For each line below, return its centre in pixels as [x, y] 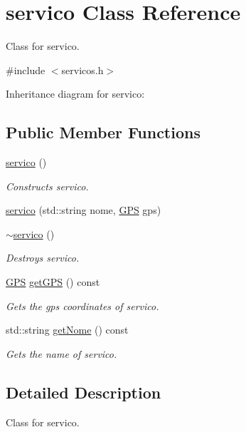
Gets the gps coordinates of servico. [82, 305]
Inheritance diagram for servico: [75, 94]
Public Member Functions [103, 132]
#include [26, 70]
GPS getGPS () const [53, 282]
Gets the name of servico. [61, 353]
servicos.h [82, 70]
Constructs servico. [47, 186]
